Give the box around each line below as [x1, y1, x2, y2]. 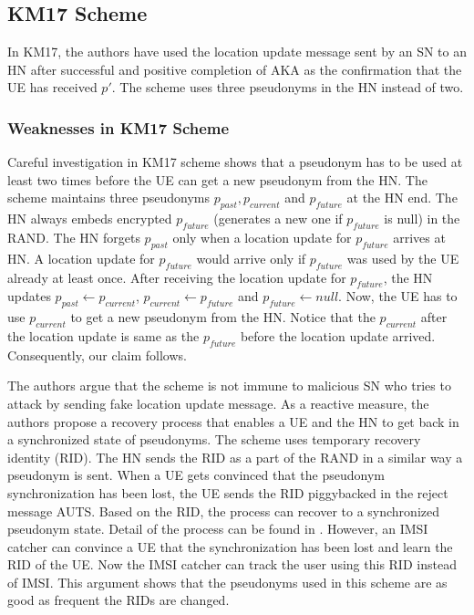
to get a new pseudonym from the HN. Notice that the [70, 307, 376, 327]
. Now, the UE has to [338, 287, 458, 306]
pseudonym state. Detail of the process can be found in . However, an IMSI [7, 519, 428, 538]
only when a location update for [172, 227, 352, 246]
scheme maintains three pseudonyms [7, 188, 210, 207]
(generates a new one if [213, 209, 343, 228]
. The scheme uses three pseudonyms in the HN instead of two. [111, 78, 464, 97]
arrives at [393, 227, 446, 246]
